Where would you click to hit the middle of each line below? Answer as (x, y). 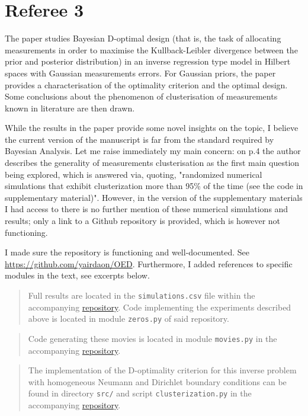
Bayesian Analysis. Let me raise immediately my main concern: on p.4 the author (153, 151)
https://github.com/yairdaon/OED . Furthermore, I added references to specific (149, 263)
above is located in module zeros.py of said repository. (129, 319)
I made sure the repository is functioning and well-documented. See (127, 252)
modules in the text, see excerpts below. (77, 275)
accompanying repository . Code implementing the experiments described (160, 307)
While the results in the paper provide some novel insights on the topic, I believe (152, 128)
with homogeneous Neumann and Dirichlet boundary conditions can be (157, 381)
